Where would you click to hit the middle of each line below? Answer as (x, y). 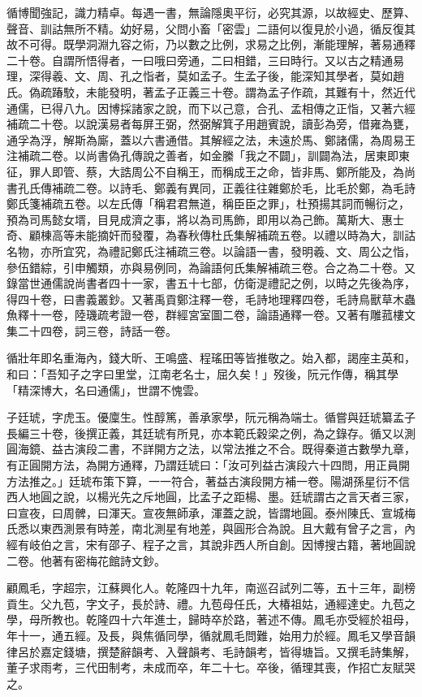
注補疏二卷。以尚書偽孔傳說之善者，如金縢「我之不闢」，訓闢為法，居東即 (202, 156)
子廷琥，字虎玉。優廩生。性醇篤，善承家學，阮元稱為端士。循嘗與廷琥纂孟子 (211, 417)
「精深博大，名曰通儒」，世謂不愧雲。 (106, 390)
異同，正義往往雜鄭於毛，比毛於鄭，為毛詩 (301, 187)
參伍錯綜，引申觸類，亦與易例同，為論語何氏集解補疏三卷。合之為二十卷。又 (211, 267)
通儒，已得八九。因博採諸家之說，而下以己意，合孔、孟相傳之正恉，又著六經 (211, 108)
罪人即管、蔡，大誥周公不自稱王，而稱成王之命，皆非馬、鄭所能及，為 (216, 171)
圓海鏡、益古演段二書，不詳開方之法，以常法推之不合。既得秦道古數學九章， (211, 449)
